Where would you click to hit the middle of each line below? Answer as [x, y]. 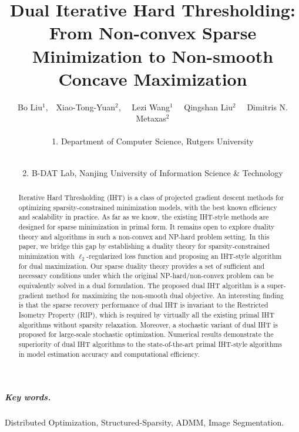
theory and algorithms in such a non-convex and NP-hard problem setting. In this [144, 236]
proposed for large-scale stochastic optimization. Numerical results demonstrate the [146, 334]
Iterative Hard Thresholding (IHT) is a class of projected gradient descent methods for [151, 198]
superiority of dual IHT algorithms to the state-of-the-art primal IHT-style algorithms [150, 344]
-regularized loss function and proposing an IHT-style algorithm [184, 256]
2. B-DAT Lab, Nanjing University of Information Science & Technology [153, 172]
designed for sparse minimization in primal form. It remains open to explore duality [147, 227]
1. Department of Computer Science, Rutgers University [153, 141]
